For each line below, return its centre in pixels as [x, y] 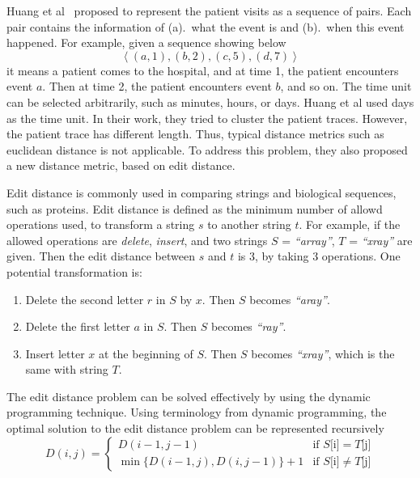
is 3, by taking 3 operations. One [319, 256]
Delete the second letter [85, 299]
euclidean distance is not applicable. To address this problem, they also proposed [207, 149]
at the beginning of [146, 353]
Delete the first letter [78, 326]
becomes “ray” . [248, 326]
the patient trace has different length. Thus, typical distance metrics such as [195, 134]
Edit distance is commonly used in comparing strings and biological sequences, [202, 192]
